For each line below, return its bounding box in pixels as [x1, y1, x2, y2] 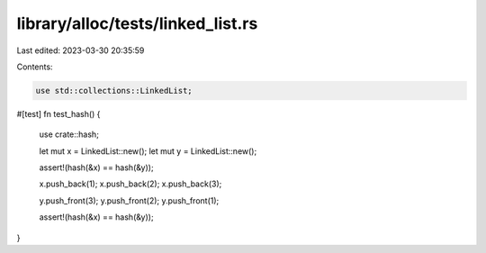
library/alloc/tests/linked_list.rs [16, 14, 258, 33]
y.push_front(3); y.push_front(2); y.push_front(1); [39, 194, 220, 206]
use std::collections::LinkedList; [35, 86, 193, 95]
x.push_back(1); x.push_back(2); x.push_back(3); [39, 178, 222, 189]
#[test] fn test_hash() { [16, 108, 101, 119]
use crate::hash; [39, 129, 99, 140]
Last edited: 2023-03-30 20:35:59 [16, 45, 145, 56]
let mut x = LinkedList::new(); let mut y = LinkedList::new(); [39, 145, 257, 157]
